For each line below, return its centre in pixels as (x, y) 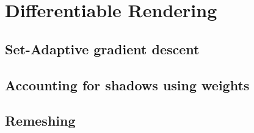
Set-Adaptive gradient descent (102, 49)
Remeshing (40, 120)
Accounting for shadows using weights (127, 84)
